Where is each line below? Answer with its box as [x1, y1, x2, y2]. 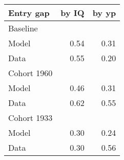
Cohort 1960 [8, 67, 53, 79]
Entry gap [8, 7, 50, 19]
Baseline [8, 22, 38, 34]
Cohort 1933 [8, 112, 53, 123]
